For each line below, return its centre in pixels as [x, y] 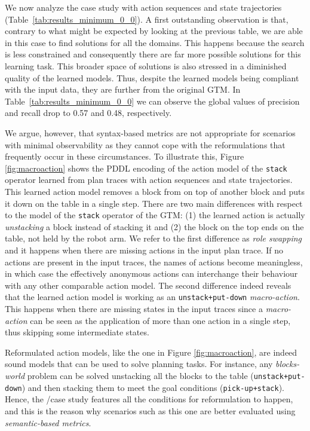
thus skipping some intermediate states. [77, 332]
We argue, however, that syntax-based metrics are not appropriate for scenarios [150, 132]
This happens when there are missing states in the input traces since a [134, 309]
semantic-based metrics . [48, 422]
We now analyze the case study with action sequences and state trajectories [143, 7]
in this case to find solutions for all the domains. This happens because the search [155, 42]
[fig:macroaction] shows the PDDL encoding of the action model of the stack [146, 168]
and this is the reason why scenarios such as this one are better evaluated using [150, 410]
